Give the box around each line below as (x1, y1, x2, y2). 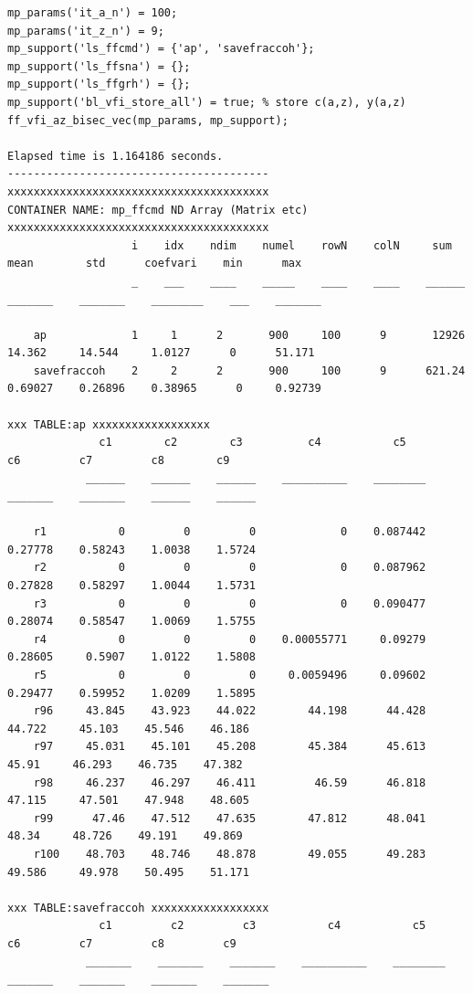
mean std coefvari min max (7, 257, 302, 270)
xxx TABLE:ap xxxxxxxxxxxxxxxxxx (7, 417, 210, 431)
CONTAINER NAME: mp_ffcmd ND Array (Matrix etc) (7, 203, 309, 217)
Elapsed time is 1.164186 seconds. (7, 149, 224, 163)
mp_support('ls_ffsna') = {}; (7, 59, 191, 73)
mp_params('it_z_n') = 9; (7, 24, 164, 37)
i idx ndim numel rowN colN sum (131, 238, 452, 252)
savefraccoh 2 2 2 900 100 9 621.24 (33, 364, 466, 377)
